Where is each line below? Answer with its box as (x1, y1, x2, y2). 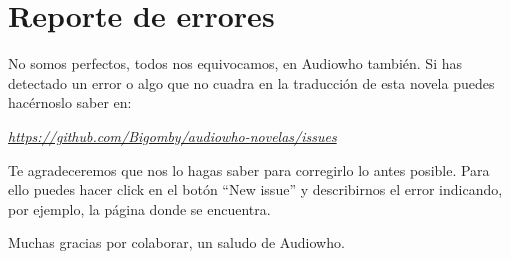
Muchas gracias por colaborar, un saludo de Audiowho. (8, 232, 345, 253)
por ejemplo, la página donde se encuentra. (8, 198, 271, 219)
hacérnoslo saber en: (8, 92, 132, 113)
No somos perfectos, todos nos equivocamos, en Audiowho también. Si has (8, 53, 462, 74)
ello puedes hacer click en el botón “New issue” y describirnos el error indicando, (8, 179, 503, 200)
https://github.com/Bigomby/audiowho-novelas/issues (8, 125, 337, 146)
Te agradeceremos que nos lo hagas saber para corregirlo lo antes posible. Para (8, 159, 490, 180)
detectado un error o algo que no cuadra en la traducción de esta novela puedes (8, 72, 495, 93)
